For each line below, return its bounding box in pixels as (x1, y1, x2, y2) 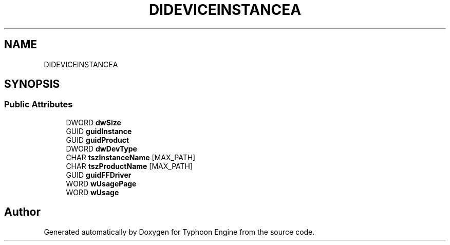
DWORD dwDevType (66, 144, 137, 153)
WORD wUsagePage (66, 179, 137, 188)
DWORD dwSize (66, 118, 121, 127)
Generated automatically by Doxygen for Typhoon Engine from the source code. (44, 227, 315, 236)
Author (4, 205, 41, 219)
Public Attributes (4, 99, 73, 110)
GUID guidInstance (66, 126, 132, 136)
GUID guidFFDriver (66, 170, 132, 179)
